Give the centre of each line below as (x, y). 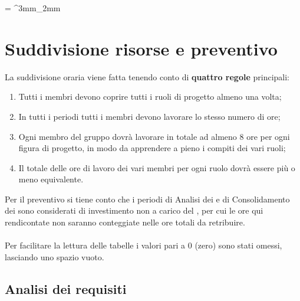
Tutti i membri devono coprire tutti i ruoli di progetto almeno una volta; (150, 96)
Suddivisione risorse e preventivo (141, 48)
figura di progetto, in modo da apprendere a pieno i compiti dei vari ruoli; (152, 148)
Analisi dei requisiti (66, 288)
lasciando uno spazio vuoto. (55, 256)
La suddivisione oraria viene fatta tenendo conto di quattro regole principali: (147, 76)
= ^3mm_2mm (33, 8)
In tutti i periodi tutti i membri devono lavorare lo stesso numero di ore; (149, 116)
